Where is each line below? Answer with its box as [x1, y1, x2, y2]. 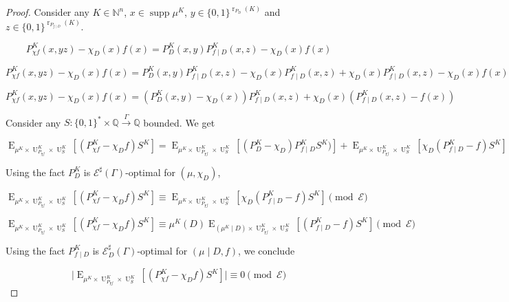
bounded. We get [143, 115, 215, 129]
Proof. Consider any [6, 5, 89, 19]
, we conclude [238, 243, 295, 257]
